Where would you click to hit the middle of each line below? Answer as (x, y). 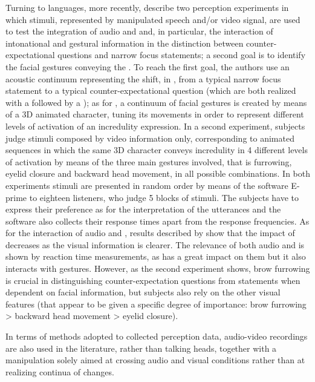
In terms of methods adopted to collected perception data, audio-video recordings (157, 336)
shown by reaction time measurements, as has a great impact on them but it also (156, 256)
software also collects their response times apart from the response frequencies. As (157, 221)
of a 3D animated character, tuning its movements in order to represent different (155, 114)
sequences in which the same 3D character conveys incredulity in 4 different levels (157, 150)
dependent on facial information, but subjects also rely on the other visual (143, 292)
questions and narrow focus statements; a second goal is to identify (182, 55)
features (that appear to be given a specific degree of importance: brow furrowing (156, 304)
